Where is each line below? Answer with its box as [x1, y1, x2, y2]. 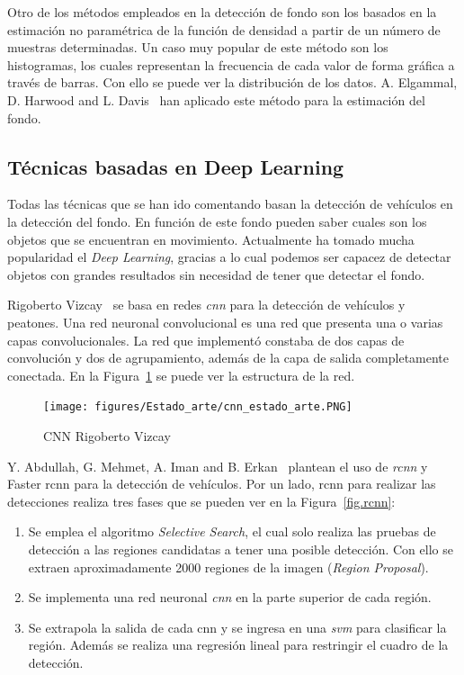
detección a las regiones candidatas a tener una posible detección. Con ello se [28, 539, 453, 558]
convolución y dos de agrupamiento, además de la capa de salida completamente [7, 348, 450, 367]
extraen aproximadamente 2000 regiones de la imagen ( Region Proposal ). [28, 557, 429, 576]
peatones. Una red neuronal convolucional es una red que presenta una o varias [7, 312, 443, 331]
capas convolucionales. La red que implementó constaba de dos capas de [7, 330, 405, 349]
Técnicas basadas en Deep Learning [7, 152, 344, 180]
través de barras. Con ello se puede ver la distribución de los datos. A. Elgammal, [7, 73, 458, 92]
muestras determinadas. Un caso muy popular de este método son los [7, 38, 388, 57]
